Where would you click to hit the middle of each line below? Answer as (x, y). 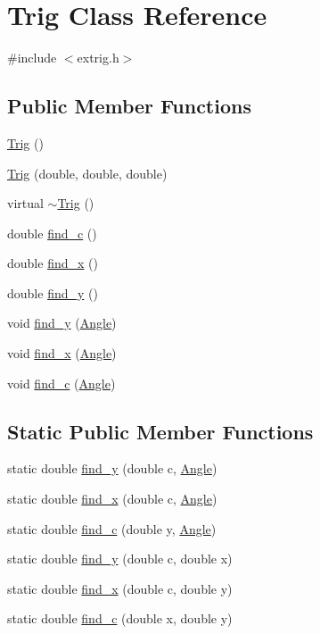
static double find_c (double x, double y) (120, 618)
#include (32, 58)
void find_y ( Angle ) (62, 323)
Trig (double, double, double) (87, 173)
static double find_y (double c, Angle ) (112, 468)
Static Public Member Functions (160, 431)
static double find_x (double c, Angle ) (112, 499)
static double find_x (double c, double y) (120, 588)
